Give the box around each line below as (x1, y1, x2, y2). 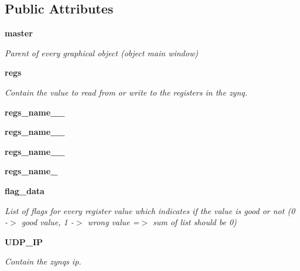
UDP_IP (5, 235, 43, 248)
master (5, 27, 33, 39)
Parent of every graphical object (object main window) (5, 46, 198, 59)
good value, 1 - (21, 216, 74, 228)
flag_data (5, 184, 45, 197)
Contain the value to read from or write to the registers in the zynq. (5, 86, 248, 98)
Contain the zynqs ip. (5, 255, 81, 267)
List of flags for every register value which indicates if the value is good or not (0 (5, 204, 295, 216)
